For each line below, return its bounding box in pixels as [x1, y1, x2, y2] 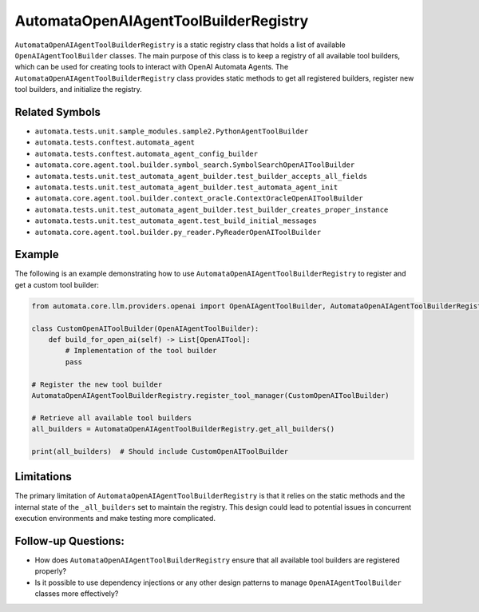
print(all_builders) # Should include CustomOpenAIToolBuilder [31, 447, 289, 455]
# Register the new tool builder [31, 380, 163, 389]
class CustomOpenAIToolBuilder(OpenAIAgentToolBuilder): [31, 324, 259, 333]
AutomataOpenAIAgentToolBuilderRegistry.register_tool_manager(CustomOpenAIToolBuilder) [31, 391, 390, 399]
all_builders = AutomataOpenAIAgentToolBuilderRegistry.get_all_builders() [31, 424, 335, 434]
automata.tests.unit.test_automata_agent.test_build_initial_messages [34, 217, 317, 225]
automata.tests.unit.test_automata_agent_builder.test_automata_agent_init [34, 182, 338, 192]
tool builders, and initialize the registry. [14, 85, 143, 94]
